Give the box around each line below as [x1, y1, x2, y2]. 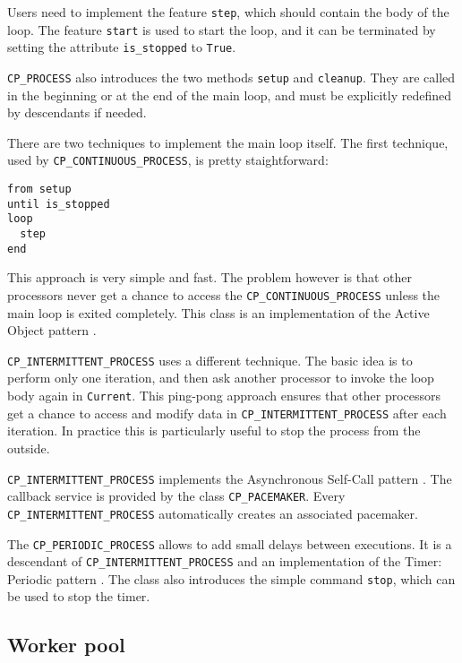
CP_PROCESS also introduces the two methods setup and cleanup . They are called [7, 67, 456, 86]
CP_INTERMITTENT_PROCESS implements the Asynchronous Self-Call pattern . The [7, 469, 452, 487]
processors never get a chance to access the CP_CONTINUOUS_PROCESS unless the [7, 285, 441, 304]
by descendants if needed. [7, 103, 147, 122]
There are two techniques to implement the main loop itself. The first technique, [7, 133, 449, 151]
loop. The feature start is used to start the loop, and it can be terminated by [7, 20, 436, 39]
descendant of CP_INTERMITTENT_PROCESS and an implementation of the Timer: [7, 552, 442, 571]
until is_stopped [7, 197, 110, 211]
